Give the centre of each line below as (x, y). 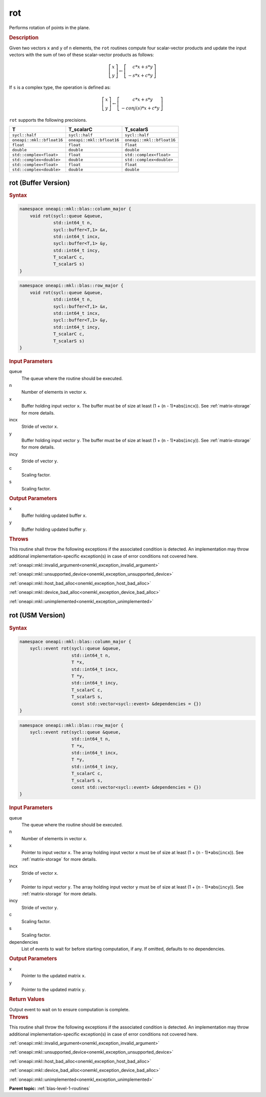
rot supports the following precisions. (48, 120)
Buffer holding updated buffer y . (54, 529)
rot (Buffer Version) (39, 183)
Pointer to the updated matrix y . (54, 989)
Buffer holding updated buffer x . (54, 515)
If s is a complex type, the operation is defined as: (60, 87)
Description (24, 38)
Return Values (27, 999)
